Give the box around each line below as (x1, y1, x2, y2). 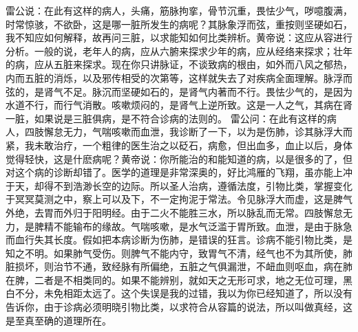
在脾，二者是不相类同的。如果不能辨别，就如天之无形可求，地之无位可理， (6, 272, 343, 287)
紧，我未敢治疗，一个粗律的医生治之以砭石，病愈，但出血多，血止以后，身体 (6, 137, 352, 152)
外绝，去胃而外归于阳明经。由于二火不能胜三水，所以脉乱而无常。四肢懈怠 (6, 205, 343, 219)
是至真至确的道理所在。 (6, 313, 112, 327)
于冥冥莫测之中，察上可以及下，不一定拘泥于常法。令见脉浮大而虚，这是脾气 (6, 192, 352, 206)
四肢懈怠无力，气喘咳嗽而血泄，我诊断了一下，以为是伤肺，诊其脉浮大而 (24, 124, 352, 139)
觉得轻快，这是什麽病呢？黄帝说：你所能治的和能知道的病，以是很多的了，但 (6, 151, 352, 166)
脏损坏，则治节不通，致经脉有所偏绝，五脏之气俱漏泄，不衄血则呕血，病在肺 (6, 259, 352, 274)
